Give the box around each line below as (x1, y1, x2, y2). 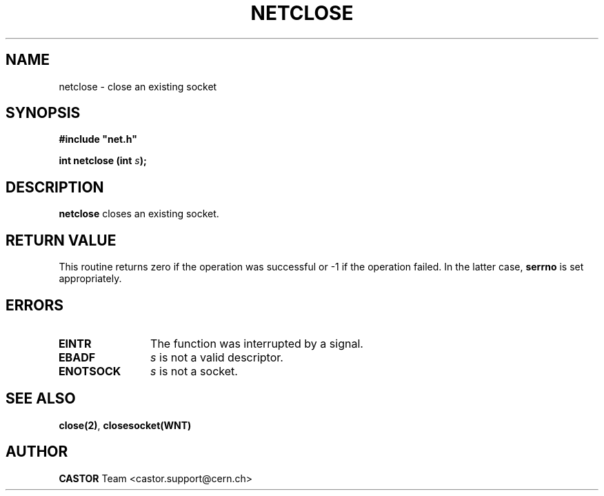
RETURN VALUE (6, 231, 117, 249)
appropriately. (59, 272, 122, 285)
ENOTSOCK (58, 364, 121, 378)
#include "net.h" (59, 133, 137, 146)
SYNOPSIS (6, 104, 81, 122)
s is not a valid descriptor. (150, 350, 283, 364)
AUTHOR (6, 443, 68, 461)
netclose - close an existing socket (59, 80, 217, 92)
